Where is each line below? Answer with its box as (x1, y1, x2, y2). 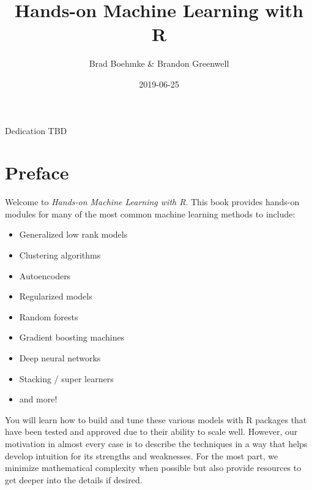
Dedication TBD (5, 124, 67, 137)
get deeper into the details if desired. (5, 473, 143, 486)
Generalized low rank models (19, 228, 128, 241)
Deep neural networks (19, 351, 101, 364)
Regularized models (19, 290, 92, 303)
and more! (19, 393, 58, 405)
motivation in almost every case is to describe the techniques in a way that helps (5, 437, 308, 450)
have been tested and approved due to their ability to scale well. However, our (5, 425, 298, 438)
